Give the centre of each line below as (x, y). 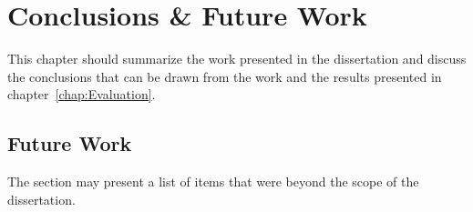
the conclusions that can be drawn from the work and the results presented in (225, 76)
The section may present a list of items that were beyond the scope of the (213, 182)
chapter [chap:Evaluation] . (82, 94)
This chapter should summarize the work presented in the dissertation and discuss (237, 59)
